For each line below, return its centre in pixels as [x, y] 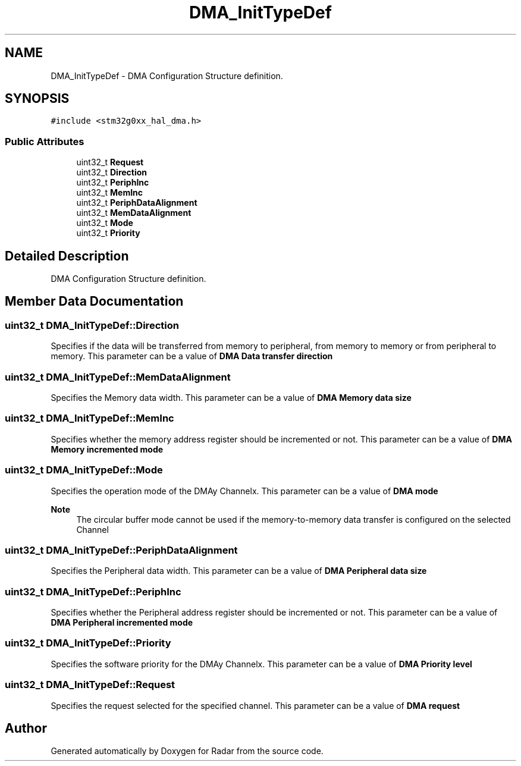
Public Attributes [45, 141]
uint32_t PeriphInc [113, 183]
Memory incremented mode [107, 449]
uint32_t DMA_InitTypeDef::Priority [88, 643]
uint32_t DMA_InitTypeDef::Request [90, 685]
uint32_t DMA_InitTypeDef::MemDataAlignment [118, 377]
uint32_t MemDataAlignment [134, 213]
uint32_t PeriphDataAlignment [137, 203]
